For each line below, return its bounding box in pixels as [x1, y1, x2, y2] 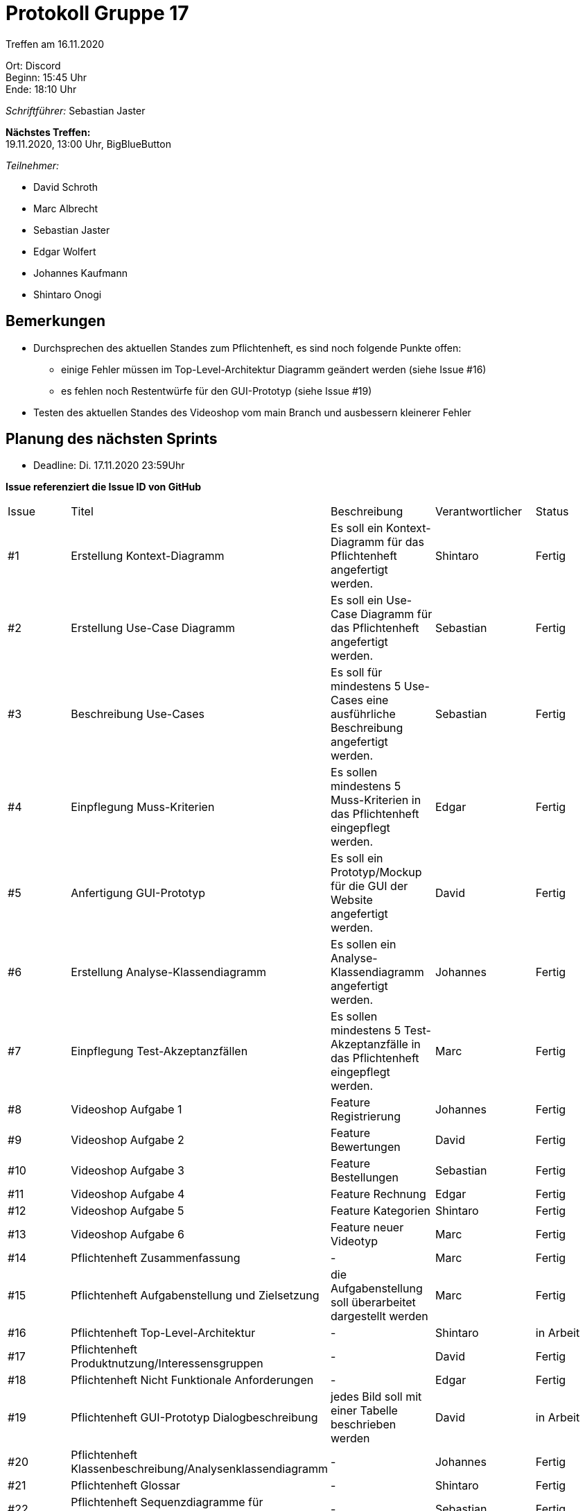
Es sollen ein [331, 937, 396, 952]
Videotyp [331, 1234, 378, 1249]
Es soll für [331, 665, 383, 680]
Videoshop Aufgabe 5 [71, 1204, 184, 1218]
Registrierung [331, 1109, 401, 1124]
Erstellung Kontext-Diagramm [71, 549, 225, 563]
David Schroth [33, 180, 98, 193]
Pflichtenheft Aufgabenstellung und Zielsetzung [71, 1288, 320, 1303]
